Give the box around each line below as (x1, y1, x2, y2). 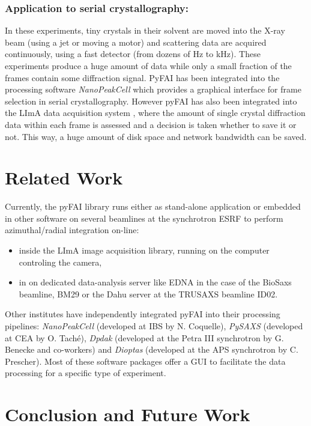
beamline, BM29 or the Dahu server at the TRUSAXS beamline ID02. (19, 287, 278, 300)
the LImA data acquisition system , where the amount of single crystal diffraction (5, 106, 306, 119)
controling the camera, (19, 255, 102, 268)
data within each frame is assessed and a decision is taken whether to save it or (5, 118, 297, 130)
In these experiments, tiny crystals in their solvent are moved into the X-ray (5, 24, 285, 37)
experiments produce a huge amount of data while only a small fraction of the (5, 59, 292, 72)
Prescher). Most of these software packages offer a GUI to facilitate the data (5, 354, 286, 367)
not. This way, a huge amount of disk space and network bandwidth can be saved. (5, 130, 307, 142)
